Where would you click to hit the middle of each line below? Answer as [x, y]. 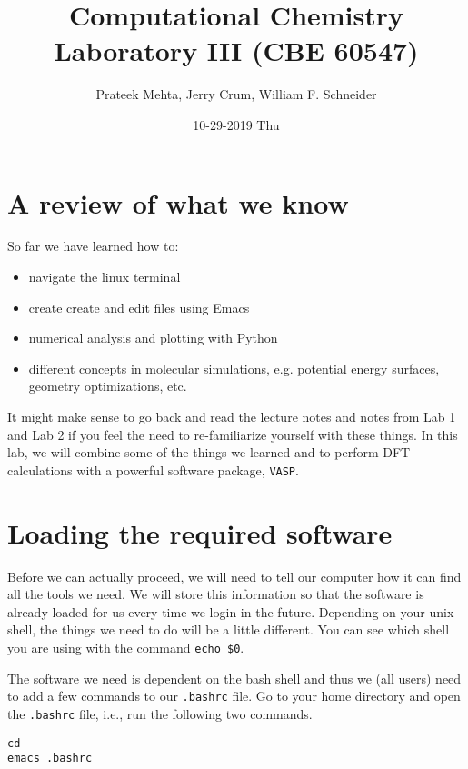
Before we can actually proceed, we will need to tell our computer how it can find [234, 576]
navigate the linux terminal [105, 277]
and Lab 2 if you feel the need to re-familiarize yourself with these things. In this [233, 434]
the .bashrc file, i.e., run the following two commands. [160, 713]
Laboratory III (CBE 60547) [236, 50]
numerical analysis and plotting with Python [153, 338]
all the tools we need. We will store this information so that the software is [216, 594]
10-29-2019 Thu [236, 124]
